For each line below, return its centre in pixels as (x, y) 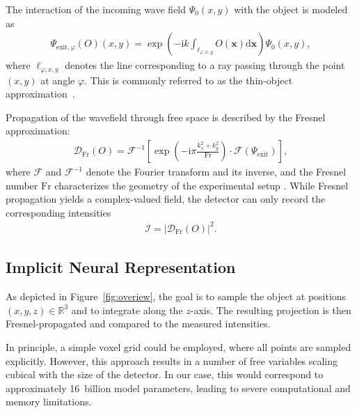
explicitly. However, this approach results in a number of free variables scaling (172, 360)
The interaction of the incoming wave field (96, 9)
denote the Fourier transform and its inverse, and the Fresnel (216, 172)
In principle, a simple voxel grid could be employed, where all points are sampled (178, 346)
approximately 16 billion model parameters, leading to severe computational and (178, 388)
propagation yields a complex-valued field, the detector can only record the (166, 199)
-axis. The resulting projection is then (271, 310)
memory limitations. (49, 402)
